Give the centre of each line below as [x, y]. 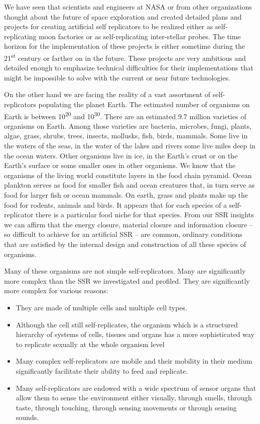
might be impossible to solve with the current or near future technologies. [117, 77]
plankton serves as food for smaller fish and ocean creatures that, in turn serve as [129, 185]
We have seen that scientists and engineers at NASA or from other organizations [128, 7]
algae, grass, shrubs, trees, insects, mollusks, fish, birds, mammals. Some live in [126, 136]
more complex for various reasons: [56, 290]
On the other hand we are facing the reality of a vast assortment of [107, 94]
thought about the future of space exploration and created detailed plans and [123, 16]
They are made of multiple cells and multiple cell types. [102, 307]
